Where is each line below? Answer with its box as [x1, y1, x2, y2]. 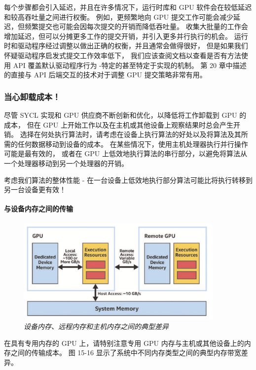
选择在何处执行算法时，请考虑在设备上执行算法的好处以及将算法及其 [20, 129, 241, 139]
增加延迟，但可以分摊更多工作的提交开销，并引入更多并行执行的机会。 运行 [4, 31, 248, 41]
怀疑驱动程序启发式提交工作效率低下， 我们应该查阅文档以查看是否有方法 [4, 50, 241, 60]
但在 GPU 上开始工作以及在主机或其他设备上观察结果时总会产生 [27, 119, 234, 130]
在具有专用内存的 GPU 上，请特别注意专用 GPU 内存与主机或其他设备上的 [4, 337, 244, 348]
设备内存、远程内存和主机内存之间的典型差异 [24, 321, 169, 332]
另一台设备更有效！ [4, 184, 66, 195]
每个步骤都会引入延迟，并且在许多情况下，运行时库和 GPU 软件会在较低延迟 [4, 2, 252, 12]
